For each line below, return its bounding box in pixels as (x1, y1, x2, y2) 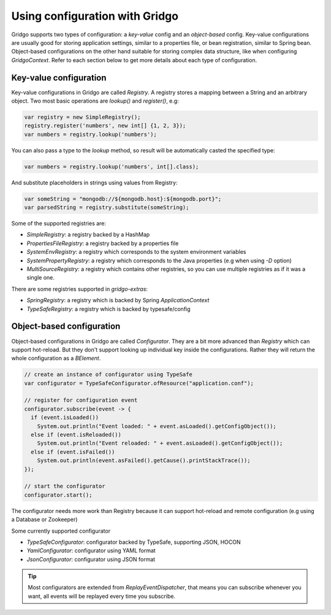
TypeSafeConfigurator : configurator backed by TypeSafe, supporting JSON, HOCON (26, 538, 242, 546)
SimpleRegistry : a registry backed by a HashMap (26, 231, 150, 238)
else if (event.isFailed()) (31, 449, 115, 455)
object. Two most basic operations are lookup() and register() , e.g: (11, 97, 179, 104)
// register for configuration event (24, 397, 138, 404)
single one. (26, 274, 55, 281)
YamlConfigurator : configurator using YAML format (26, 547, 156, 554)
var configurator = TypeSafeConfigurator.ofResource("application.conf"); (24, 380, 254, 386)
